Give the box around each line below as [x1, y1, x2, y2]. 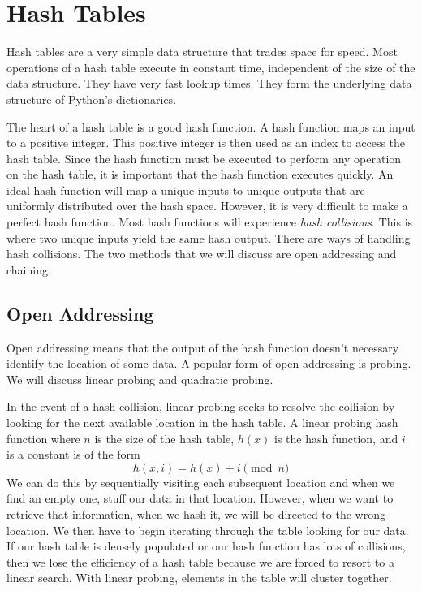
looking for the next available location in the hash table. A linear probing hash [6, 414, 398, 431]
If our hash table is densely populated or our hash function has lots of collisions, [6, 537, 406, 554]
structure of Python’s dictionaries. [6, 90, 177, 107]
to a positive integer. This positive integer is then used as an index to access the [6, 134, 406, 151]
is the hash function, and [274, 429, 398, 446]
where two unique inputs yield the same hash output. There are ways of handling [6, 229, 411, 246]
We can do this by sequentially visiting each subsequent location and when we [6, 473, 395, 490]
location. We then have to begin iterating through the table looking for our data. [6, 521, 409, 538]
